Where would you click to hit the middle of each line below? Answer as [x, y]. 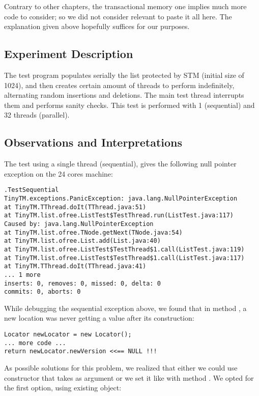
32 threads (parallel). [37, 115]
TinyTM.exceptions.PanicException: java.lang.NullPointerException [121, 199]
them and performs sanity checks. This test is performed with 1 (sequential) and [129, 105]
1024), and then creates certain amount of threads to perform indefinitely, [119, 85]
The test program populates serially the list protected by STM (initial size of [124, 75]
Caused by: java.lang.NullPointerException [79, 224]
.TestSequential [32, 190]
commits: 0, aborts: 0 [42, 292]
